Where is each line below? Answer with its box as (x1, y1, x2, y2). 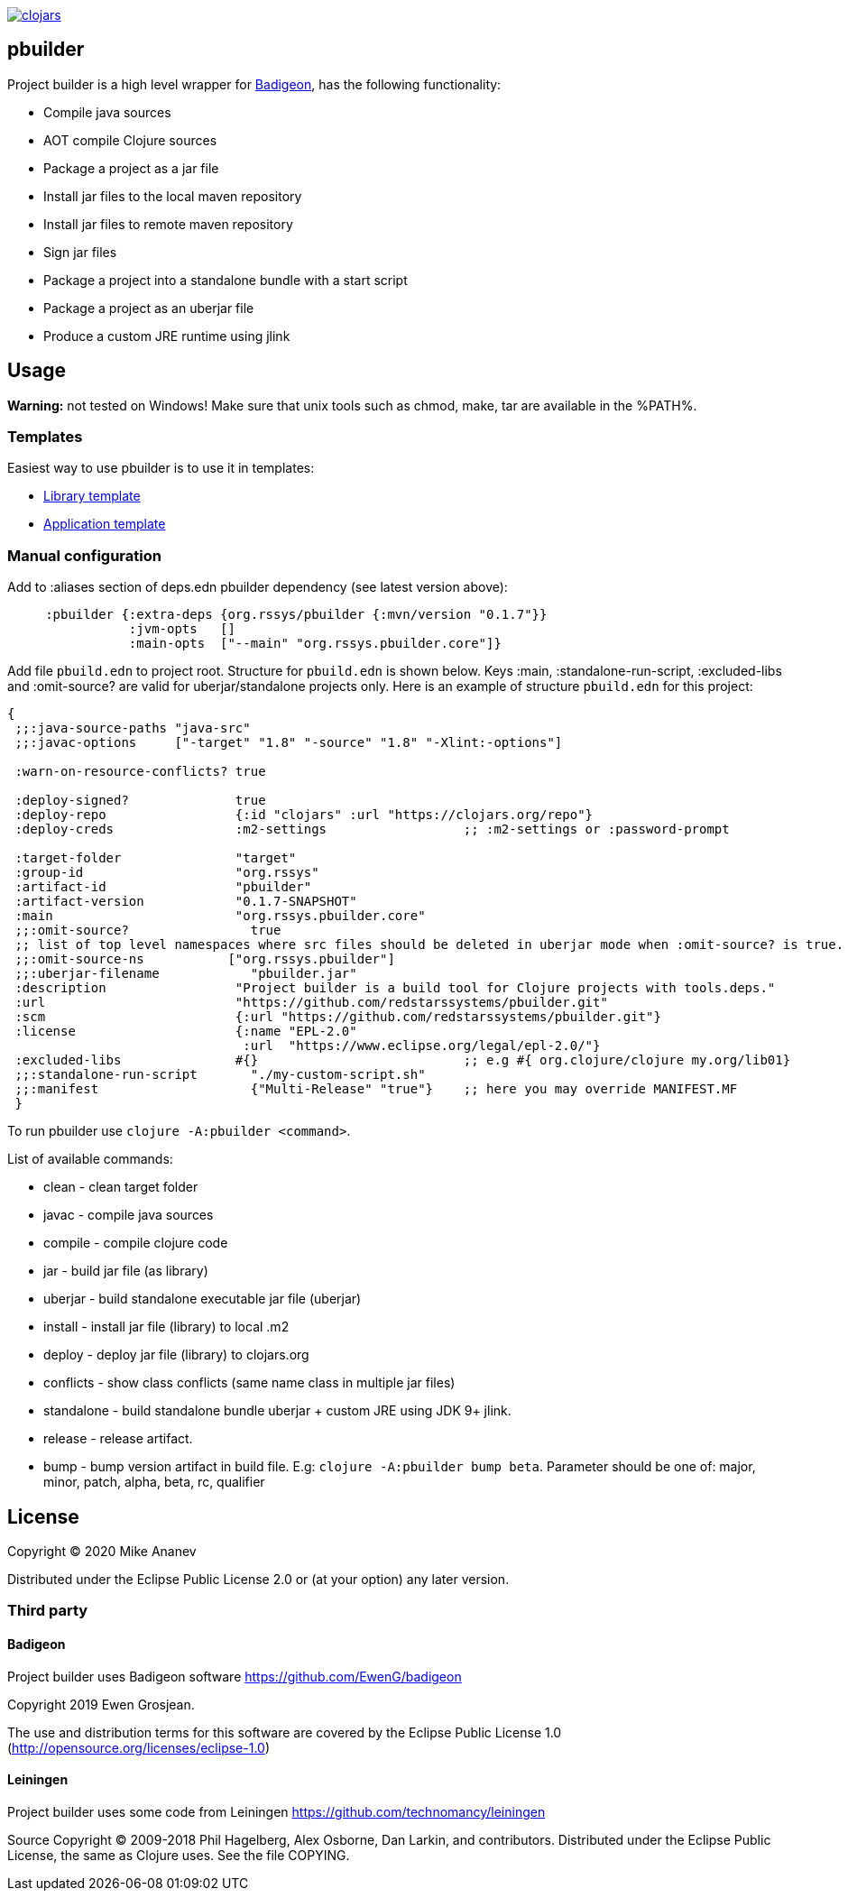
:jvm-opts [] (128, 622, 235, 637)
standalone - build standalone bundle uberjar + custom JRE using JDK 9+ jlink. (43, 1403, 512, 1419)
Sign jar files (43, 244, 117, 260)
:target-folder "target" (14, 851, 297, 866)
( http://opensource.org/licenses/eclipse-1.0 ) (7, 1739, 271, 1755)
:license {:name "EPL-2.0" (14, 1024, 357, 1039)
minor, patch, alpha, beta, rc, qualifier (43, 1474, 265, 1490)
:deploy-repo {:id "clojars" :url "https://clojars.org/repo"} (14, 807, 594, 823)
